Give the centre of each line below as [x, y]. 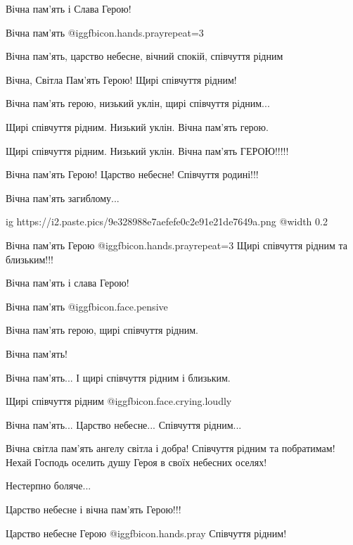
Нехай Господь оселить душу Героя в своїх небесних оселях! [136, 462]
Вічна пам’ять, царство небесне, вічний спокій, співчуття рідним [145, 56]
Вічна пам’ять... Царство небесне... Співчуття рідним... [124, 424]
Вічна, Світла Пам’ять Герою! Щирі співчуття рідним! [121, 79]
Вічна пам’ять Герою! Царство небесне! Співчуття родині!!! [132, 174]
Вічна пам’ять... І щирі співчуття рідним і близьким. [118, 377]
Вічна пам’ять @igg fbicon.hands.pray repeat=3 [105, 32]
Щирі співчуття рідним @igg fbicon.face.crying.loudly [119, 401]
